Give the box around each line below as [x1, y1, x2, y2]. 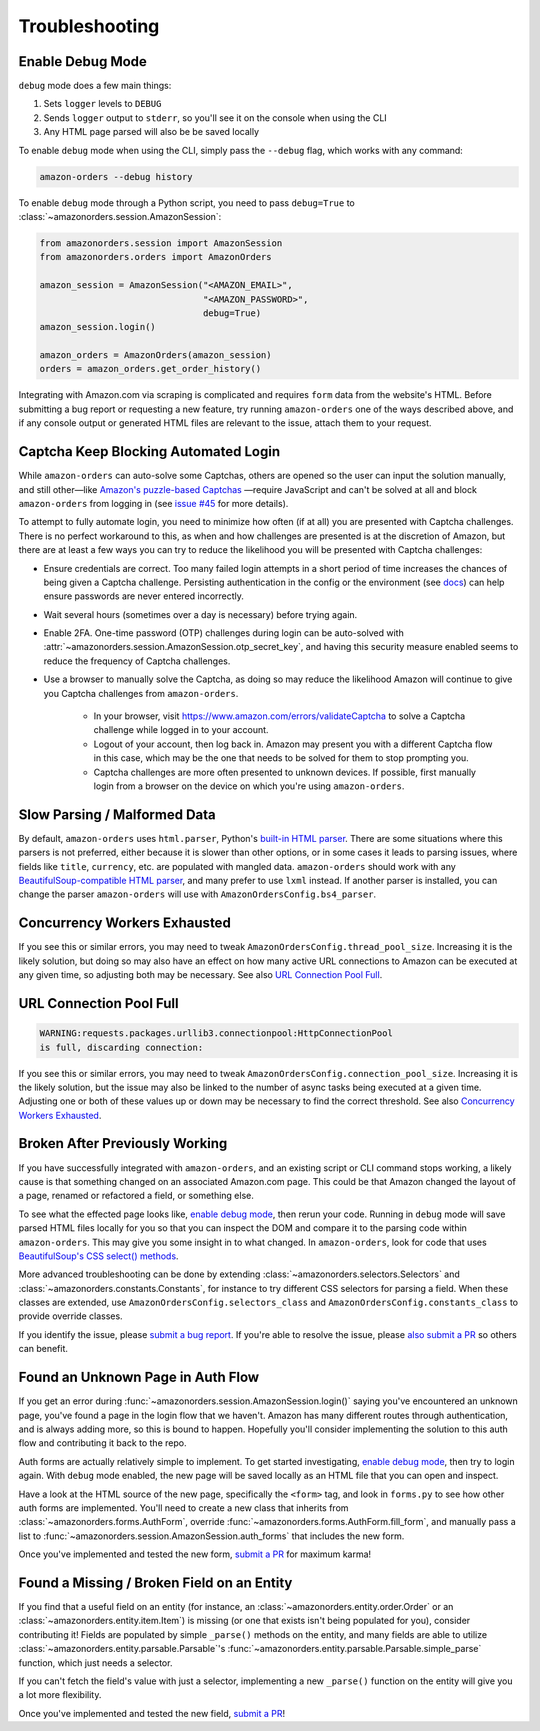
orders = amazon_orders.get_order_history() [39, 363, 262, 375]
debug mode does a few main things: [18, 80, 172, 92]
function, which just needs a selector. [18, 1656, 173, 1669]
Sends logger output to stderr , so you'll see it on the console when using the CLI [43, 111, 387, 124]
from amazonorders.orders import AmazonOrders [39, 251, 272, 263]
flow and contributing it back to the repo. [18, 1437, 187, 1449]
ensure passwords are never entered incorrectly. [43, 590, 245, 602]
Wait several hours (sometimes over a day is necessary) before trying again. [43, 608, 358, 620]
